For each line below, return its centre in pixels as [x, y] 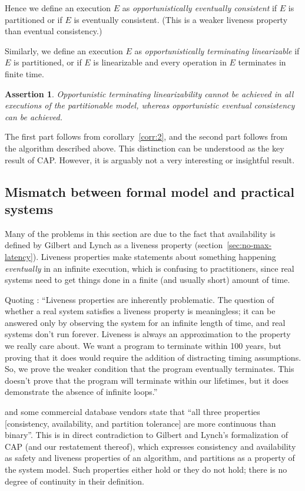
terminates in [262, 62]
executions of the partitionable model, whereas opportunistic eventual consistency [150, 105]
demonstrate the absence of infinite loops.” [81, 392]
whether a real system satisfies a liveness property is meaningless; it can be [140, 311]
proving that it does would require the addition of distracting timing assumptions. [153, 357]
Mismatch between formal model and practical [150, 191]
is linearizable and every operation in [160, 62]
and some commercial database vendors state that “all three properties [132, 412]
